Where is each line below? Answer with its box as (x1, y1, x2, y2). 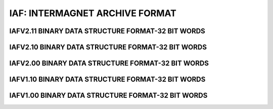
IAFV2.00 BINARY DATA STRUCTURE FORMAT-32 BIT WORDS (9, 59, 209, 68)
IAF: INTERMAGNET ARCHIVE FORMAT (9, 8, 176, 19)
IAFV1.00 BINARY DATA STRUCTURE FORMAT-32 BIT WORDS (9, 91, 208, 100)
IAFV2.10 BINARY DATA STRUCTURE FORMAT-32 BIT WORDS (9, 43, 207, 51)
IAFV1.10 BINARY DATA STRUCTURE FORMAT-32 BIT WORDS (9, 75, 206, 84)
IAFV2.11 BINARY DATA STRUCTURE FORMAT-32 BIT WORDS (9, 27, 206, 35)
